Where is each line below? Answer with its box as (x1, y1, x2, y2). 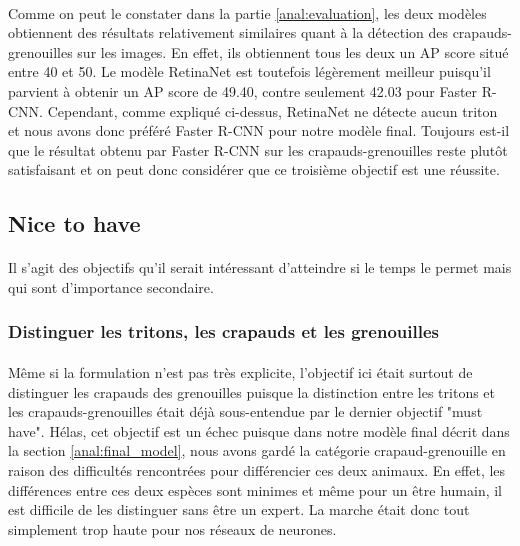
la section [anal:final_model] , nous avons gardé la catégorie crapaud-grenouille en (8, 440, 506, 461)
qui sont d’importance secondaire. (8, 276, 214, 297)
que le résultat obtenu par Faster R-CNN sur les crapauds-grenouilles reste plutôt (8, 139, 508, 160)
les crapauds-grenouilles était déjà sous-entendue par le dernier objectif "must (8, 401, 483, 422)
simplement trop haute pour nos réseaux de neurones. (8, 518, 337, 539)
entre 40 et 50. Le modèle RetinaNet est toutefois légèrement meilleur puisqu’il (8, 61, 491, 82)
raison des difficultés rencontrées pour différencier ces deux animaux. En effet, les (8, 459, 506, 480)
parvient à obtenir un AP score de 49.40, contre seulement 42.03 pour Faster (8, 80, 478, 101)
